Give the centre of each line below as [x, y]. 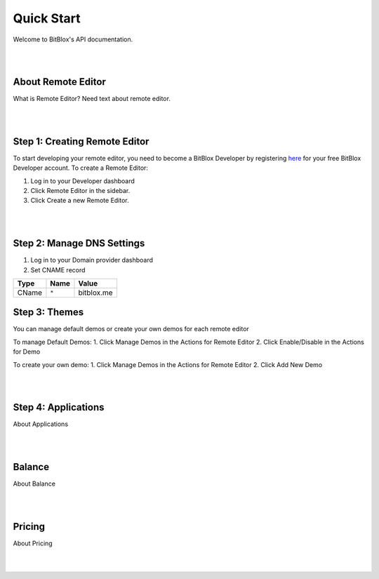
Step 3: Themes [48, 312]
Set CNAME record [58, 269]
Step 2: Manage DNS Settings [79, 243]
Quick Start [47, 18]
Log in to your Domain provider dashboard [92, 260]
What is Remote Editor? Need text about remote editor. [92, 99]
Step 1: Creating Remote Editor [81, 141]
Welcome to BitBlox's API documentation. [73, 39]
